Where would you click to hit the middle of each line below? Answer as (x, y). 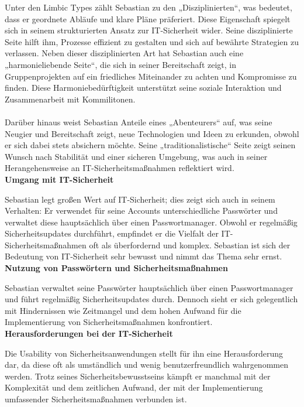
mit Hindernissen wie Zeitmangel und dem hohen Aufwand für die (123, 310)
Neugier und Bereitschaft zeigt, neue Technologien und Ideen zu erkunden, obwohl (152, 133)
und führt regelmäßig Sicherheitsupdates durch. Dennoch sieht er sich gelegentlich (151, 299)
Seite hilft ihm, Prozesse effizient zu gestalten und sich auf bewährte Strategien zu (152, 41)
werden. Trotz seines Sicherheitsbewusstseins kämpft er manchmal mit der (138, 376)
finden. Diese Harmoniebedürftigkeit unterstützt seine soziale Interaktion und (143, 88)
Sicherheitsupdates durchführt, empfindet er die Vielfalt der (112, 233)
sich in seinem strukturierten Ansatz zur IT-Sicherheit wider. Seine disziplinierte (149, 30)
